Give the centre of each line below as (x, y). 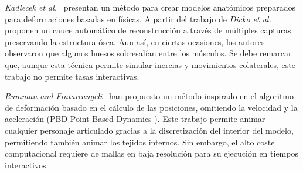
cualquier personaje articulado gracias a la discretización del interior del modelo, (149, 130)
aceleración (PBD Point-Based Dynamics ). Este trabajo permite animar (135, 119)
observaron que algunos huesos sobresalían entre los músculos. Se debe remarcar (148, 53)
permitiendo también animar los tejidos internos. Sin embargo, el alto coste (140, 142)
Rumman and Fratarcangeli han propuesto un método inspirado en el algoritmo (149, 96)
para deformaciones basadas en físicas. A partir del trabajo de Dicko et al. (138, 18)
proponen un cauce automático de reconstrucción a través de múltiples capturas (148, 30)
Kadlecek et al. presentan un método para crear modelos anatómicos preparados (150, 7)
